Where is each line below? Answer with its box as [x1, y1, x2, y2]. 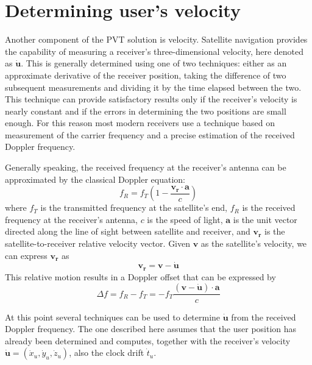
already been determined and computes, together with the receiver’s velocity [5, 334, 291, 347]
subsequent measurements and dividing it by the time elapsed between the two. [5, 80, 302, 93]
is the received [242, 201, 296, 214]
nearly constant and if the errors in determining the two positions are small [5, 104, 286, 117]
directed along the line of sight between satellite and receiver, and [5, 225, 250, 238]
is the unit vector [233, 213, 297, 225]
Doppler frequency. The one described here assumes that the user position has [5, 322, 297, 335]
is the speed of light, [147, 213, 223, 225]
